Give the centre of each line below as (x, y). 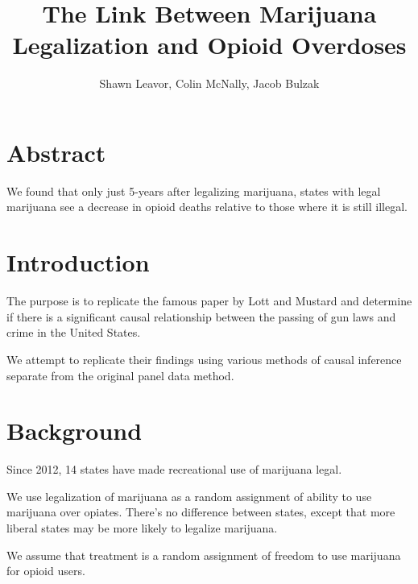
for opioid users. (46, 571)
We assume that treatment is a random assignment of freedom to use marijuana (204, 555)
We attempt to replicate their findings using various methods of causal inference (204, 359)
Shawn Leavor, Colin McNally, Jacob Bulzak (209, 83)
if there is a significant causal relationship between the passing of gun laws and (201, 316)
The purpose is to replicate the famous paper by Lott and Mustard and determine (209, 301)
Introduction (78, 262)
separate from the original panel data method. (120, 375)
